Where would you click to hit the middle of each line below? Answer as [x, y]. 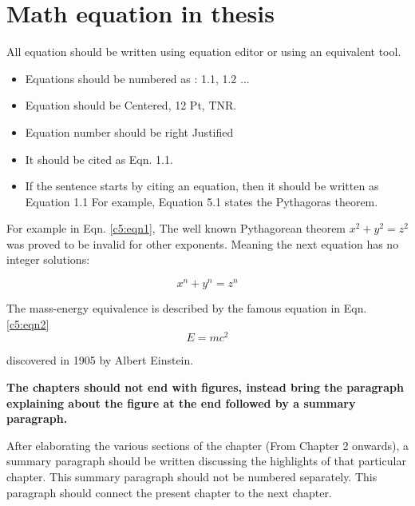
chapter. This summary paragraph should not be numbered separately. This [192, 476]
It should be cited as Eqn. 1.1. [99, 159]
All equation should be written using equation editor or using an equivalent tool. [204, 52]
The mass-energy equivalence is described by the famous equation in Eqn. [187, 308]
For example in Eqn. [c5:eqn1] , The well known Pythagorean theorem [176, 228]
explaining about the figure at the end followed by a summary [181, 402]
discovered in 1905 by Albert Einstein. [100, 360]
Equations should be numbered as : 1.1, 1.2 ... [137, 78]
